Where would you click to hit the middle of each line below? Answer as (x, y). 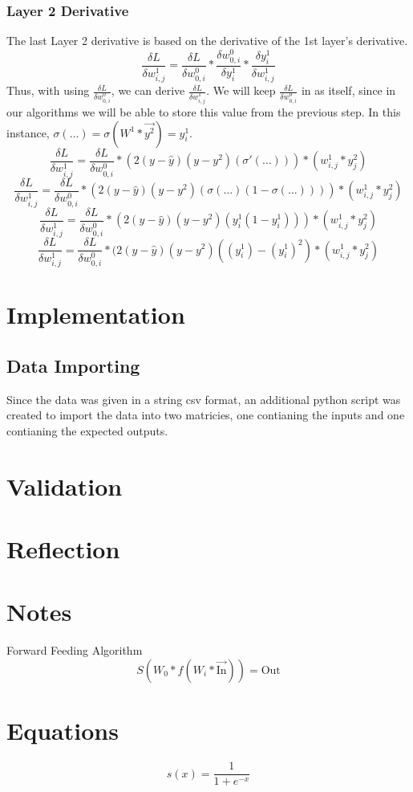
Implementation (96, 314)
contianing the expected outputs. (87, 430)
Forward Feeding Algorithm (75, 650)
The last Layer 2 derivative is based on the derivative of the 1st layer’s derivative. (207, 41)
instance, (28, 132)
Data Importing (73, 365)
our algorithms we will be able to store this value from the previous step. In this (204, 112)
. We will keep (241, 90)
